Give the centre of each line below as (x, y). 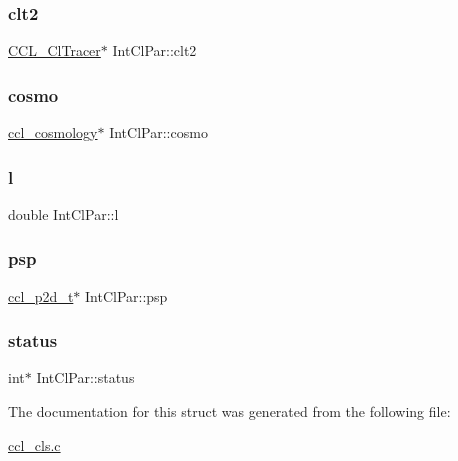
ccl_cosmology (53, 132)
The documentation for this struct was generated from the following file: (229, 411)
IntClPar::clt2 (154, 50)
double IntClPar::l (63, 213)
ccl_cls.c (34, 444)
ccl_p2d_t (41, 295)
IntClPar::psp (126, 295)
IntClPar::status (85, 377)
